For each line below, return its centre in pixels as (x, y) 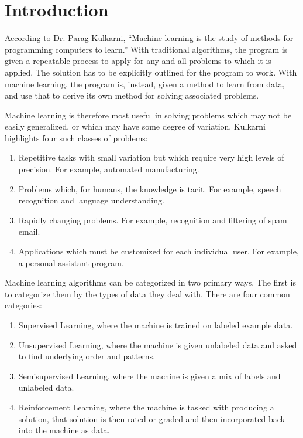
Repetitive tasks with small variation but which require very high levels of (151, 157)
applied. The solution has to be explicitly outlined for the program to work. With (151, 72)
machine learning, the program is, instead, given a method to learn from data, (145, 84)
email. (29, 231)
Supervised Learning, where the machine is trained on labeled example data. (156, 325)
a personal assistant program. (71, 262)
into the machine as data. (64, 430)
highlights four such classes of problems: (76, 137)
